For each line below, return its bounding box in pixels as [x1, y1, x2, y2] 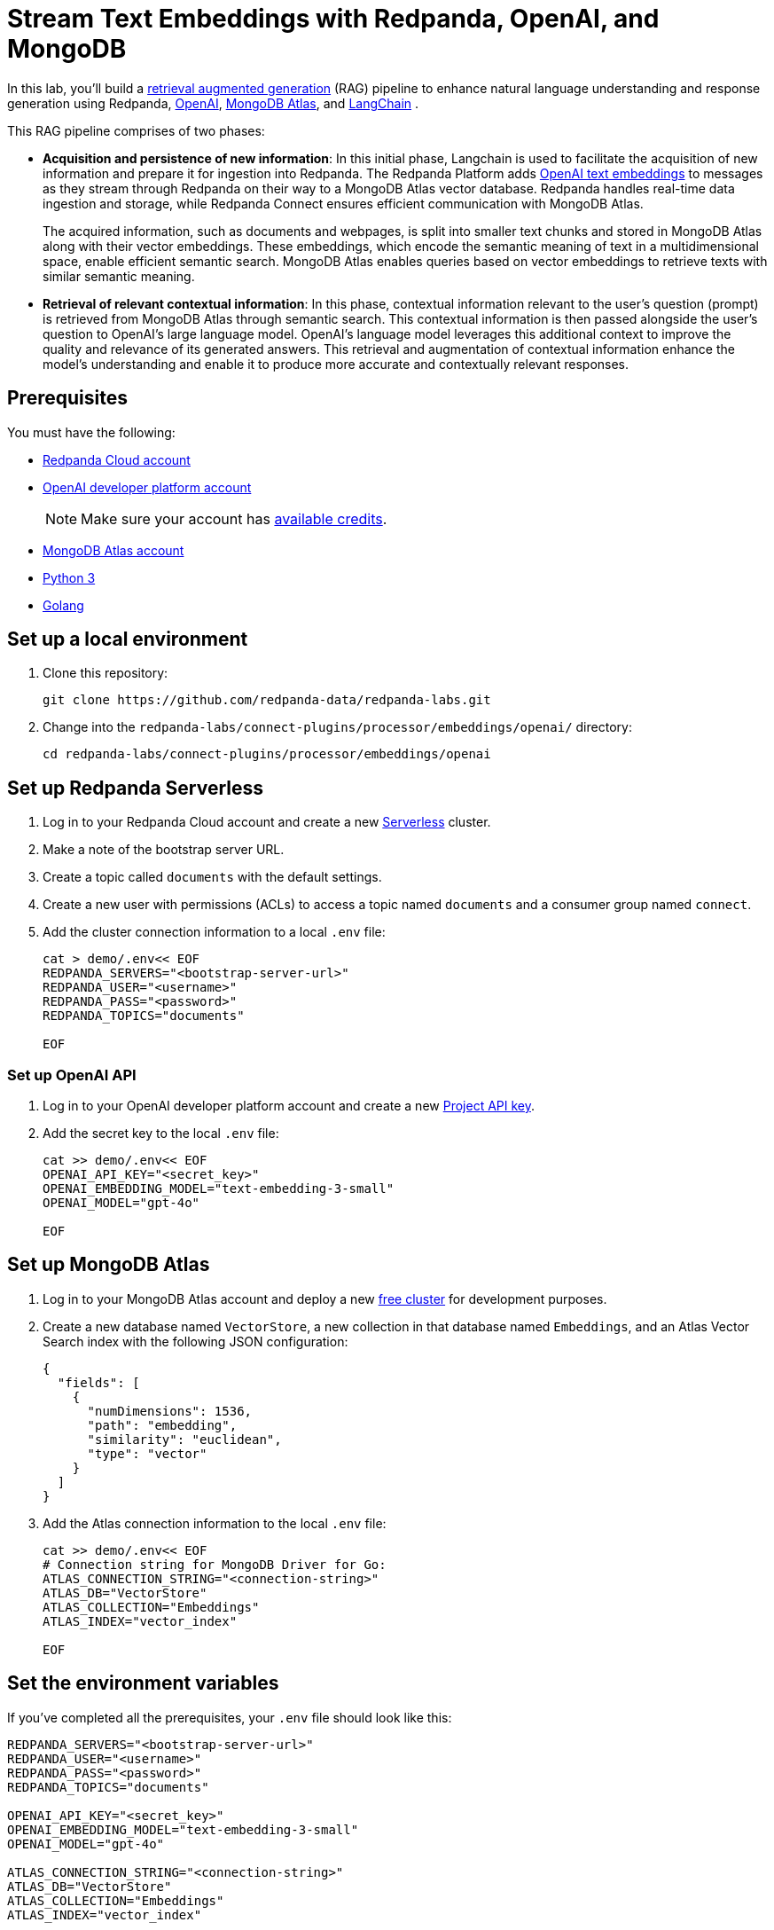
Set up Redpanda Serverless [7, 776, 264, 799]
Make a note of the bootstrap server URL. [43, 842, 285, 858]
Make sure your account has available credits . [81, 509, 387, 528]
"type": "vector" [87, 1446, 207, 1461]
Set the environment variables [7, 1672, 279, 1695]
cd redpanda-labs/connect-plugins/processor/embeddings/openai [43, 747, 491, 762]
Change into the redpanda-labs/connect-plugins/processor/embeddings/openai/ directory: [43, 719, 632, 735]
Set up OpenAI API [7, 1065, 137, 1084]
